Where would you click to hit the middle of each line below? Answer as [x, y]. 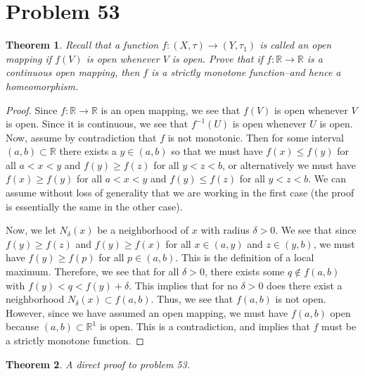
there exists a [88, 151]
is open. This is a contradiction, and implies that [205, 326]
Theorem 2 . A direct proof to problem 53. [98, 364]
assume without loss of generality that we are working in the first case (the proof [180, 193]
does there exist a [305, 285]
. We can [327, 178]
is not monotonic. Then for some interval [256, 137]
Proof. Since [32, 109]
